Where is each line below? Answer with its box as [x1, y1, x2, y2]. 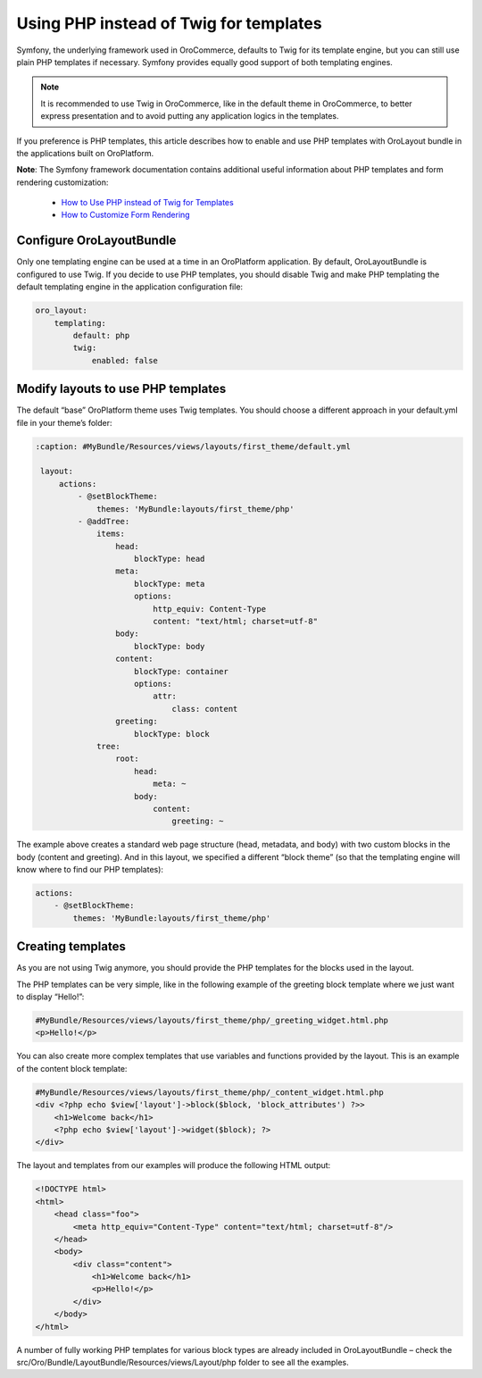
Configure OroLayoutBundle [16, 233, 177, 248]
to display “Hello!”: [16, 991, 85, 1002]
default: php [72, 330, 130, 340]
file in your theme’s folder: [16, 417, 112, 428]
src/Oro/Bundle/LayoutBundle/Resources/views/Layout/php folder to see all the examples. [16, 1357, 350, 1368]
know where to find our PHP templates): [16, 864, 164, 875]
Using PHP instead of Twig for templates [16, 13, 322, 33]
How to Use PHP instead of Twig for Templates [61, 197, 234, 208]
